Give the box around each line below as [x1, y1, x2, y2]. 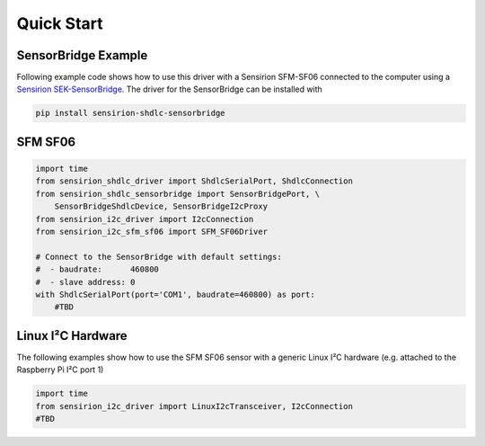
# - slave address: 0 [35, 277, 136, 287]
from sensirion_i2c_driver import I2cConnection [35, 214, 254, 224]
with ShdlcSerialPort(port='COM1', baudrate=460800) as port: [35, 289, 315, 299]
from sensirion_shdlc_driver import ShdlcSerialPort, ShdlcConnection [35, 176, 354, 186]
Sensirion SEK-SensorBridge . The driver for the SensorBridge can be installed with [16, 84, 322, 94]
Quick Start [16, 13, 103, 33]
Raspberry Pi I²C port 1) [16, 364, 104, 375]
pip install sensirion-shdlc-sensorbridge [35, 108, 225, 119]
